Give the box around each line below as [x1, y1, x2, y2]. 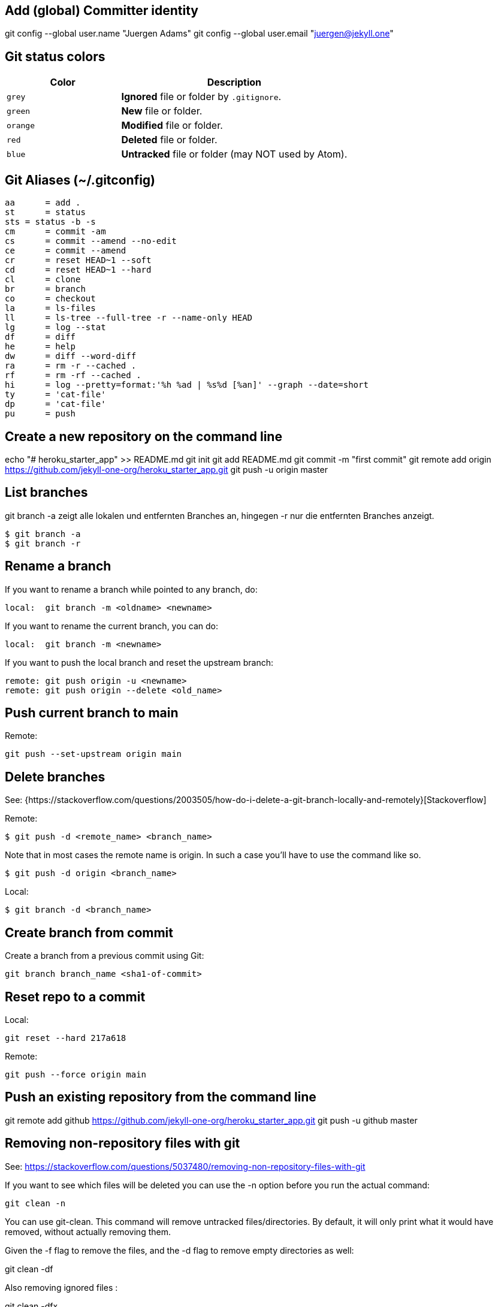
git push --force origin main [5, 1070, 147, 1080]
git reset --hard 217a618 [5, 1033, 126, 1043]
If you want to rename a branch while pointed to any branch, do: [5, 584, 258, 594]
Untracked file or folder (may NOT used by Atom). [121, 148, 348, 161]
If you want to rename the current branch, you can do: [5, 620, 219, 631]
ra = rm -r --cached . [5, 361, 137, 371]
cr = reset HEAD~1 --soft [5, 255, 152, 265]
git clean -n [5, 1198, 66, 1208]
